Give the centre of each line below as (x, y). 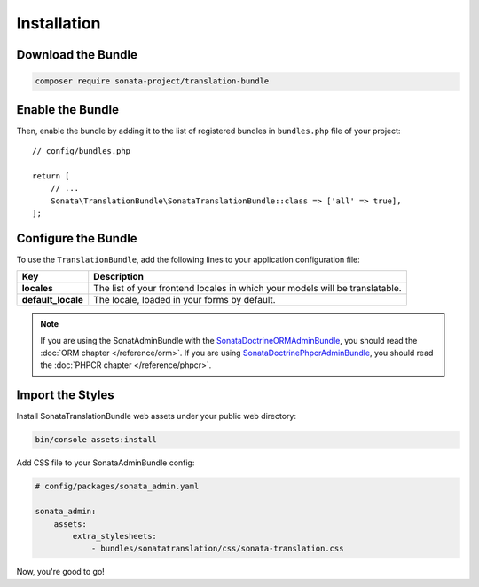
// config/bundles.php (82, 151)
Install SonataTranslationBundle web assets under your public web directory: (157, 416)
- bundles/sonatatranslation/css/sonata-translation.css (217, 549)
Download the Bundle (77, 55)
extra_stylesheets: (114, 536)
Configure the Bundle (77, 238)
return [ (51, 176)
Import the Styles (65, 395)
